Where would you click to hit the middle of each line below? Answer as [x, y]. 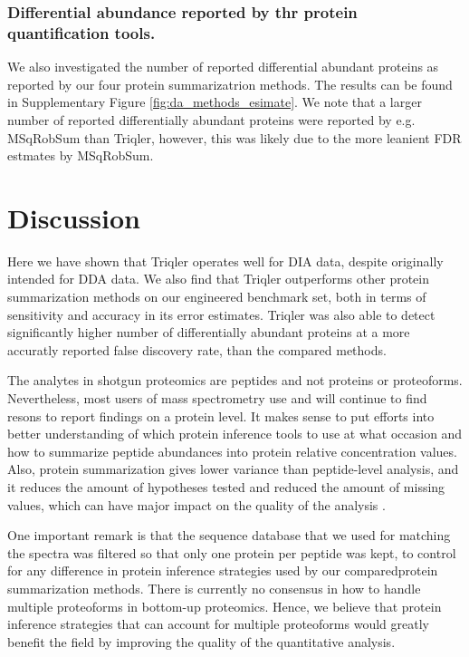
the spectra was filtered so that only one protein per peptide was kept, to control [232, 552]
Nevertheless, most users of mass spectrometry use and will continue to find [217, 397]
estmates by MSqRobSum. [81, 155]
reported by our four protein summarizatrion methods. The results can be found [230, 84]
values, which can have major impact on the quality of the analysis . [196, 504]
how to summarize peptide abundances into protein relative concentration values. [232, 451]
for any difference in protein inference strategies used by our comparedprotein [223, 570]
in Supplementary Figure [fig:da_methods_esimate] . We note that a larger [215, 102]
